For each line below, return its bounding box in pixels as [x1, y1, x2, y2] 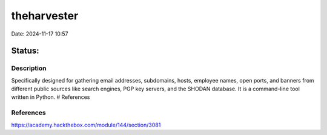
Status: [11, 46, 39, 56]
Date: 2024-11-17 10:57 [11, 30, 68, 37]
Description [11, 64, 47, 72]
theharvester [11, 9, 79, 22]
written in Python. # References [11, 93, 90, 101]
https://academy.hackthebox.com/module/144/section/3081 [11, 121, 161, 128]
